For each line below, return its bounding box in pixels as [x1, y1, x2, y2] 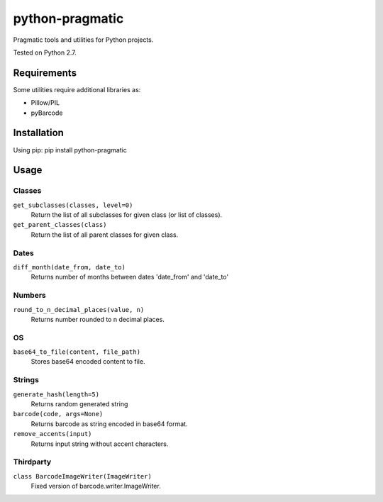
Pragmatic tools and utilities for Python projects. [13, 35, 154, 44]
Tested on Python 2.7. [13, 48, 77, 57]
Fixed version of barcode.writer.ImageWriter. [30, 482, 161, 491]
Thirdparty [13, 457, 52, 467]
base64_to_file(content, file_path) [13, 348, 141, 356]
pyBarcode [30, 108, 63, 117]
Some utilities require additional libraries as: [13, 85, 141, 94]
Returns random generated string [30, 399, 128, 408]
